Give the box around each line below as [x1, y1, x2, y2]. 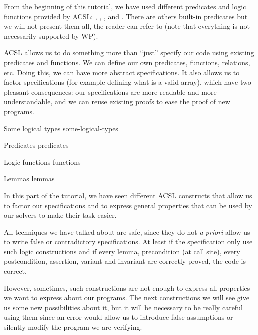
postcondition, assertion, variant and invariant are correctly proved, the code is [4, 256, 246, 266]
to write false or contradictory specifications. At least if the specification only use [4, 236, 253, 247]
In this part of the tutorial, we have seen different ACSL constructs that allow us [4, 190, 252, 200]
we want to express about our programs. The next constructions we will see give [4, 292, 249, 303]
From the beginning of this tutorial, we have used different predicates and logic [4, 1, 246, 11]
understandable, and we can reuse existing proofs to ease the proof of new [4, 96, 230, 107]
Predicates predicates [4, 140, 69, 150]
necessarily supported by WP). [4, 30, 98, 41]
